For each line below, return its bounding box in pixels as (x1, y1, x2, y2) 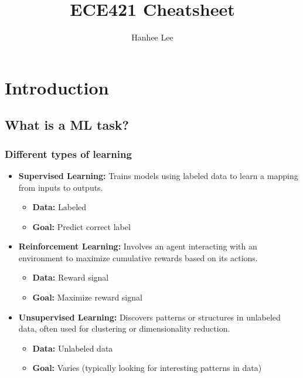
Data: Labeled (32, 201, 87, 213)
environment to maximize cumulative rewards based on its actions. (18, 251, 258, 264)
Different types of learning (5, 146, 132, 161)
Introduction (5, 75, 109, 99)
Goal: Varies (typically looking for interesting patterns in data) (32, 362, 262, 374)
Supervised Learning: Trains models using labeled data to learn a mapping (18, 169, 298, 181)
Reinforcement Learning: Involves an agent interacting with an (18, 240, 257, 252)
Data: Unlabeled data (32, 342, 113, 354)
